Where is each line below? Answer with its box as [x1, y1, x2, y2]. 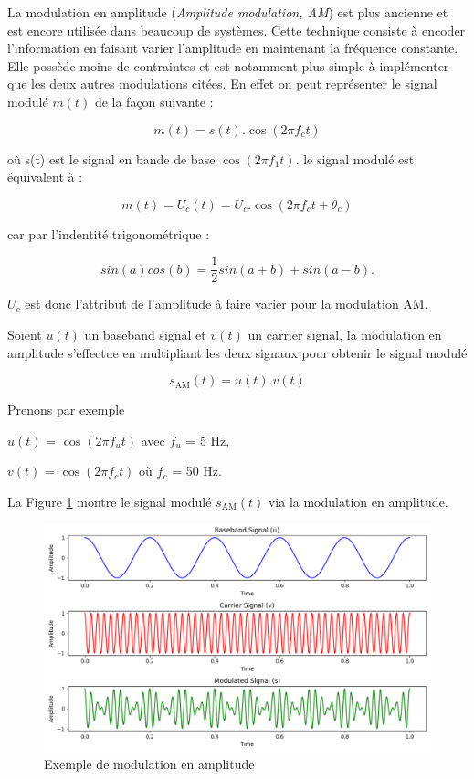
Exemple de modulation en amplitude [44, 754, 255, 773]
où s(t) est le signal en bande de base [7, 149, 216, 168]
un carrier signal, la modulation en [248, 325, 442, 343]
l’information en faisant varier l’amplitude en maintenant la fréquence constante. [7, 38, 458, 58]
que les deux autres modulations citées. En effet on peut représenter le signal [7, 74, 437, 93]
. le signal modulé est [295, 149, 415, 168]
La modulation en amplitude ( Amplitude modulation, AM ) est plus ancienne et [7, 3, 448, 21]
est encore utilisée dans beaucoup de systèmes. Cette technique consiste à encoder [7, 20, 466, 39]
